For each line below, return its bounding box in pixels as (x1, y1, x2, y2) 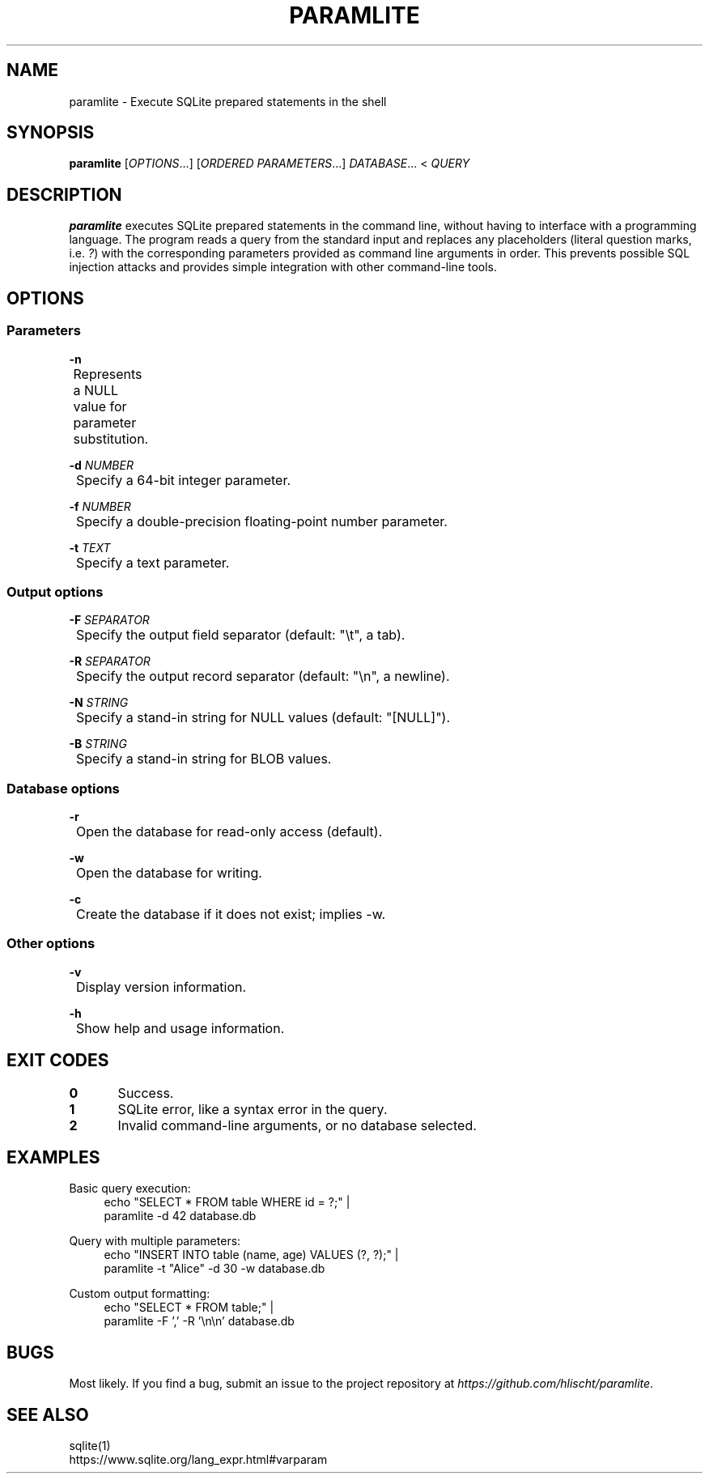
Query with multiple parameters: (69, 1234, 241, 1248)
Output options (6, 583, 104, 600)
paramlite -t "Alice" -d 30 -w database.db (104, 1261, 325, 1276)
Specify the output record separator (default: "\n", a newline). (76, 668, 450, 685)
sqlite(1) (69, 1439, 111, 1453)
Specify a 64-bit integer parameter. (76, 471, 291, 488)
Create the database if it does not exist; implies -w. (76, 906, 386, 922)
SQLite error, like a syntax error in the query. (117, 1100, 388, 1117)
